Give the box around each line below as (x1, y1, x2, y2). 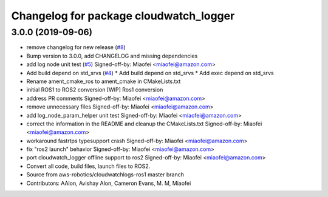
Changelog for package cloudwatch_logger (11, 9, 235, 22)
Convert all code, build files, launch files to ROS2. (26, 162, 151, 170)
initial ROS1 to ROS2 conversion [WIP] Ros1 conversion (26, 86, 163, 93)
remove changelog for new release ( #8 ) (26, 44, 126, 51)
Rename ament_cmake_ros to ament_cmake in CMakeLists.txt (26, 78, 181, 85)
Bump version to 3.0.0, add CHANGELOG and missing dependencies (26, 52, 198, 59)
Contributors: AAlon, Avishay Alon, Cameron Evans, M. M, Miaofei (26, 179, 191, 187)
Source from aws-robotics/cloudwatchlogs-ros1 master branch (26, 171, 185, 178)
